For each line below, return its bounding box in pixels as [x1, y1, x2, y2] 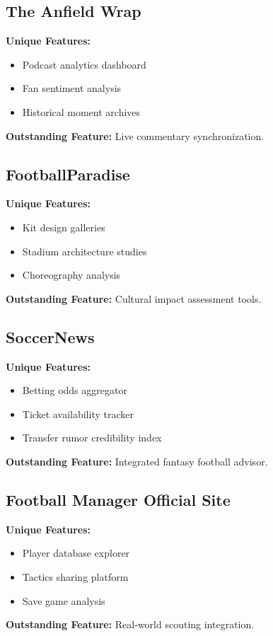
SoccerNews [6, 325, 95, 347]
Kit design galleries [22, 219, 105, 234]
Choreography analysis [22, 267, 121, 282]
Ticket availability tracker [22, 406, 134, 421]
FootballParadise [6, 163, 130, 185]
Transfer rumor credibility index [22, 430, 162, 445]
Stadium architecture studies [22, 243, 147, 258]
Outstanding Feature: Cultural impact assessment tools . [6, 291, 262, 306]
